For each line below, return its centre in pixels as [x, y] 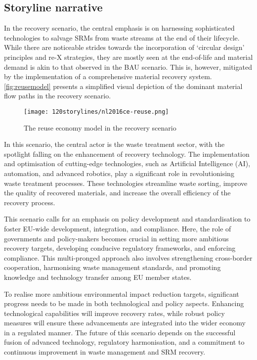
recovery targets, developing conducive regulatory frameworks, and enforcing [120, 248]
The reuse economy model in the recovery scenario [100, 127]
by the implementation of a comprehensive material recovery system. [108, 76]
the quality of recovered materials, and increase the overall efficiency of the [117, 193]
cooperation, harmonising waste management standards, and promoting [112, 267]
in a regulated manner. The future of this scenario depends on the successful [120, 332]
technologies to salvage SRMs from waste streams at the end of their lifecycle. [122, 37]
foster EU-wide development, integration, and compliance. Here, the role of [118, 228]
